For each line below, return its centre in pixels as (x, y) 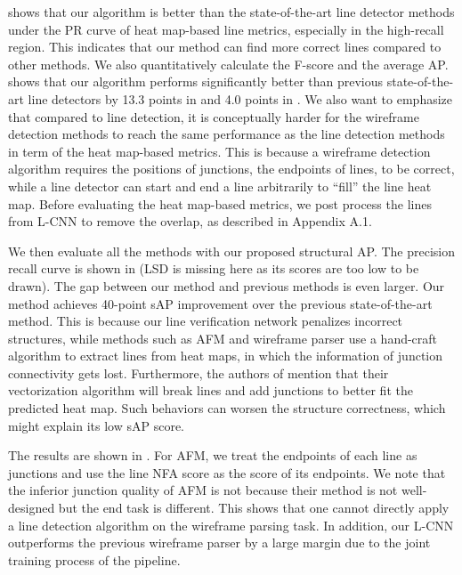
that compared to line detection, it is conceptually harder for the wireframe (214, 116)
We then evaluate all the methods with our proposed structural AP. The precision (231, 251)
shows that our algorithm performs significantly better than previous (196, 81)
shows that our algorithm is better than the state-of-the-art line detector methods (231, 12)
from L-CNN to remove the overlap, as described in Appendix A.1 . (190, 221)
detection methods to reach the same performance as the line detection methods (227, 134)
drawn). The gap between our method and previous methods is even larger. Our (227, 285)
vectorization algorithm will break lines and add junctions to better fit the (211, 390)
